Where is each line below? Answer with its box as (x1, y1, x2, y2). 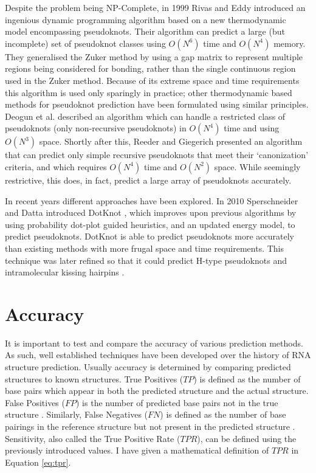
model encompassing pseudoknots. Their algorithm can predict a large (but (5, 25, 285, 38)
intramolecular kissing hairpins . (5, 266, 125, 278)
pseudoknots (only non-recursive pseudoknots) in (5, 122, 187, 134)
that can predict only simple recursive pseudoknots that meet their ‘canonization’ (5, 148, 309, 161)
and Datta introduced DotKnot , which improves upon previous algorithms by (5, 206, 297, 219)
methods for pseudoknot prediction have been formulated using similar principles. (5, 98, 309, 111)
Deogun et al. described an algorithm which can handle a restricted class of (5, 109, 286, 122)
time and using (224, 122, 280, 134)
